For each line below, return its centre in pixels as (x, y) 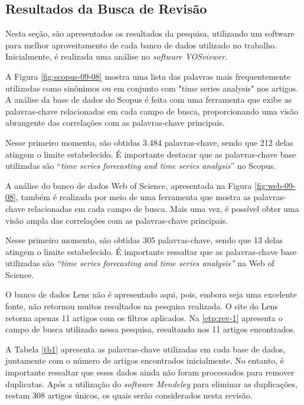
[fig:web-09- (275, 185)
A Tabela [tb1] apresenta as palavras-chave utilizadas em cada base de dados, (146, 349)
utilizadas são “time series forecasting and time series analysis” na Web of (140, 263)
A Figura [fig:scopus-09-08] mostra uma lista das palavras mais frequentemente (148, 76)
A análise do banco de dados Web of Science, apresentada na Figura (129, 185)
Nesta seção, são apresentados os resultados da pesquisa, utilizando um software (150, 33)
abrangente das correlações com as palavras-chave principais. (115, 123)
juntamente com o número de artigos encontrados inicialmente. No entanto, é (145, 360)
